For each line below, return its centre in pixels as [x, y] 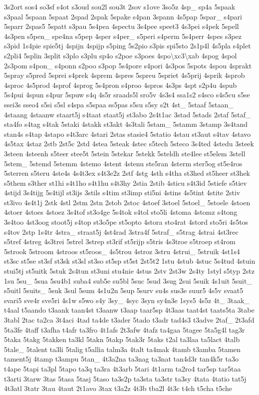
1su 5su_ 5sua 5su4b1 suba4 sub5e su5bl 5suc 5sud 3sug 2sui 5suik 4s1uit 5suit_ [128, 280]
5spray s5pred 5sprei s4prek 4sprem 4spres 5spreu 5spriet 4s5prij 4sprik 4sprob [125, 75]
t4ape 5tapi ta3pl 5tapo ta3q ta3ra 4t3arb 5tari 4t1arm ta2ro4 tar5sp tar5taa [123, 368]
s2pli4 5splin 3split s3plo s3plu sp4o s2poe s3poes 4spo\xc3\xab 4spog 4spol [121, 55]
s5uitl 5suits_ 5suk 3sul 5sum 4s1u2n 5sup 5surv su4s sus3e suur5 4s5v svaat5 [124, 290]
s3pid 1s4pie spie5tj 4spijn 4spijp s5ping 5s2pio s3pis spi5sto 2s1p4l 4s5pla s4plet [128, 46]
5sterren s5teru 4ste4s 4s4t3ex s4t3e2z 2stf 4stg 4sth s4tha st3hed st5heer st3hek [127, 173]
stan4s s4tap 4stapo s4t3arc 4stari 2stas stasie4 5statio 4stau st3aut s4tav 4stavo [128, 134]
